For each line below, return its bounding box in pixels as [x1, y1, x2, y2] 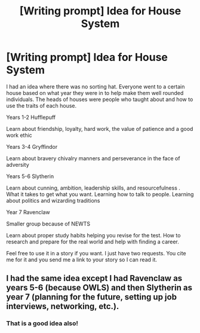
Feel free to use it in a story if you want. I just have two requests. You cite [6, 249, 186, 256]
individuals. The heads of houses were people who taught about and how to [6, 96, 193, 103]
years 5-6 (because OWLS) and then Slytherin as [6, 283, 193, 293]
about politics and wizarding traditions [6, 197, 100, 204]
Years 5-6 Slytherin [6, 172, 54, 180]
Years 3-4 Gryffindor [6, 143, 58, 150]
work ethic [6, 132, 33, 139]
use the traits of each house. [6, 102, 77, 109]
